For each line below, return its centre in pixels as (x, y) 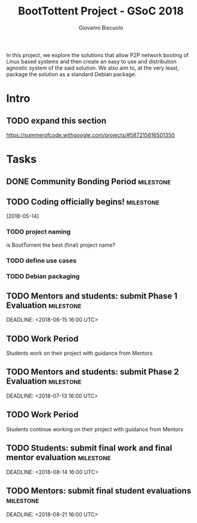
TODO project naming (38, 232)
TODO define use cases (41, 261)
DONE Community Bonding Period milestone (89, 181)
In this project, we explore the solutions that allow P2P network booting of (98, 55)
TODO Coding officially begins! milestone (83, 201)
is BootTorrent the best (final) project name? (61, 245)
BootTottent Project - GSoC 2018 (101, 11)
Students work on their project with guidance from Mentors (80, 353)
